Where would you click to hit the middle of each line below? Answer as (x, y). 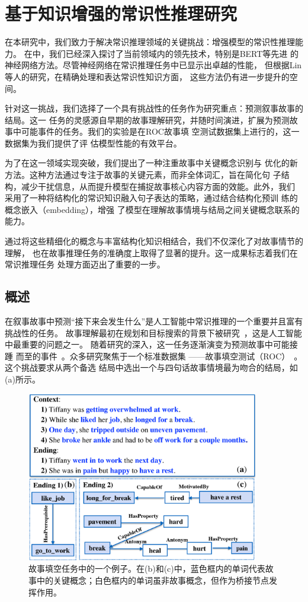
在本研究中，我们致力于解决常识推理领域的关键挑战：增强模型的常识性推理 (150, 42)
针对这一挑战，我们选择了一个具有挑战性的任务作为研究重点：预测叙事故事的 (154, 108)
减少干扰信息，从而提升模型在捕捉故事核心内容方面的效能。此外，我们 (158, 186)
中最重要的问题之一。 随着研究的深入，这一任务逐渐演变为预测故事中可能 (147, 344)
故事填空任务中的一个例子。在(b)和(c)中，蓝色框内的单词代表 (147, 568)
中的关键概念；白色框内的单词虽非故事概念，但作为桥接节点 (153, 580)
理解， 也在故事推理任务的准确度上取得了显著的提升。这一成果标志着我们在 (151, 252)
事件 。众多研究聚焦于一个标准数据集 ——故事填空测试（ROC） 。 (171, 356)
